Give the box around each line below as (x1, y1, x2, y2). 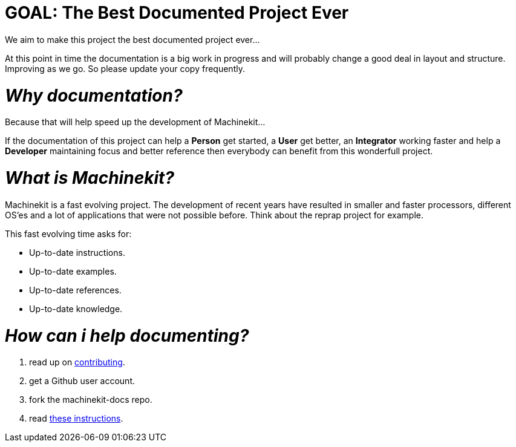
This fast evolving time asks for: (5, 228, 132, 239)
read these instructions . (29, 413, 123, 424)
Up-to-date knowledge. (29, 303, 123, 314)
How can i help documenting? (5, 325, 249, 346)
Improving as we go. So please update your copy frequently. (5, 63, 245, 74)
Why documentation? (5, 85, 183, 106)
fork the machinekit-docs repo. (29, 394, 152, 405)
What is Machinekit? (5, 168, 174, 188)
